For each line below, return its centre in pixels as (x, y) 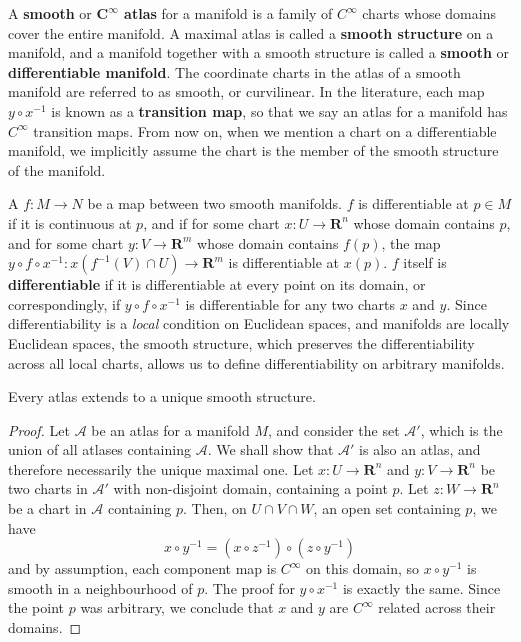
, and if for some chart (211, 222)
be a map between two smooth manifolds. (214, 203)
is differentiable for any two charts (290, 303)
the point (36, 607)
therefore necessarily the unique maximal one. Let (161, 468)
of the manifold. (57, 169)
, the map (411, 242)
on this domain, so (363, 568)
